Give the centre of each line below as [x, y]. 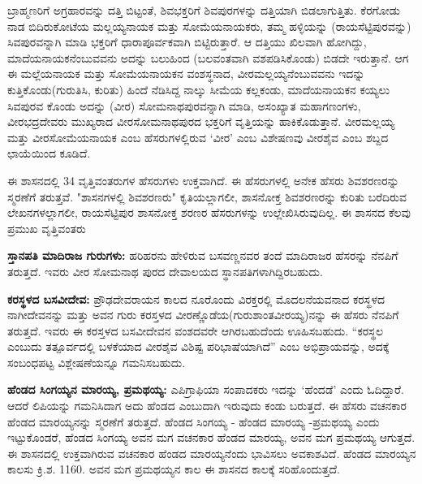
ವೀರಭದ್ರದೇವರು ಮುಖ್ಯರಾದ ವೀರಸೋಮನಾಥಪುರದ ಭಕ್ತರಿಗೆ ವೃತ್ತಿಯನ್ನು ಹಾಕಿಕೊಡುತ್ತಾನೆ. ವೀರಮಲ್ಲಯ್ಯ [201, 121]
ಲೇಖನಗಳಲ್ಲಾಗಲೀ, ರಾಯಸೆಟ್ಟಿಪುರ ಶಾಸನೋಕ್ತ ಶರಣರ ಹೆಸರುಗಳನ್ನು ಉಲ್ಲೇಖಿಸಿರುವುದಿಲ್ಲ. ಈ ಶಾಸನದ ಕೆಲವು [209, 212]
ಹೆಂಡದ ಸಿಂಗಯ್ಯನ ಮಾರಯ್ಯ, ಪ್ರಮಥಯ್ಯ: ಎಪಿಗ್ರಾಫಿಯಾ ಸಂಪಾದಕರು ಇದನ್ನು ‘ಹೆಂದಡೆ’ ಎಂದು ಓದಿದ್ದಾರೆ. [206, 389]
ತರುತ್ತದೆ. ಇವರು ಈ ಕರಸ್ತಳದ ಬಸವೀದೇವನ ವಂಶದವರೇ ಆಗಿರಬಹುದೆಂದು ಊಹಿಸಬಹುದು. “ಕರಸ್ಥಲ [196, 330]
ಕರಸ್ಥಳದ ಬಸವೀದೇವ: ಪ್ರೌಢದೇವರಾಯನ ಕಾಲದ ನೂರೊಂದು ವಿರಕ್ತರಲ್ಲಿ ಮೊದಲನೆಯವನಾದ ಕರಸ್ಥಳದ [196, 298]
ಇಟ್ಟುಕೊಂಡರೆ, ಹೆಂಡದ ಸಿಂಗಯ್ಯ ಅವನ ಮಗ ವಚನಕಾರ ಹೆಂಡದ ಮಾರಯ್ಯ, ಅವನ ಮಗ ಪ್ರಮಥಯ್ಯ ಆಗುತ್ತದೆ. [211, 437]
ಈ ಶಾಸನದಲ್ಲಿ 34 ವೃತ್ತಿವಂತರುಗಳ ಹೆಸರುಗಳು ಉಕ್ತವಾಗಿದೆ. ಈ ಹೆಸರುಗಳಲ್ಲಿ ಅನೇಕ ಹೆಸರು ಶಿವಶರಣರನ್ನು [203, 180]
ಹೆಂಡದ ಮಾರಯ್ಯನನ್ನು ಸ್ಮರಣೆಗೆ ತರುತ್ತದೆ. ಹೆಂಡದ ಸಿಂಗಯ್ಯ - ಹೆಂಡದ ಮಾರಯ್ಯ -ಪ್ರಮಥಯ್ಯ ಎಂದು [194, 421]
